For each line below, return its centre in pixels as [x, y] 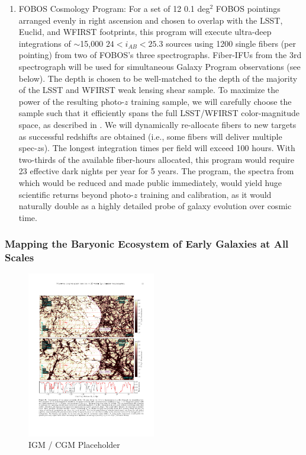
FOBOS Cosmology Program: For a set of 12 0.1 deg [114, 8]
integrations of [45, 43]
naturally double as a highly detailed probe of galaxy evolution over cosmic [155, 206]
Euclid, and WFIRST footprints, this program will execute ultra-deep [145, 32]
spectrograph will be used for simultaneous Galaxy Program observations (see [160, 66]
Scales [20, 257]
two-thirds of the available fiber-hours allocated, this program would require [157, 159]
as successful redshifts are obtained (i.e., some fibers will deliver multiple [150, 136]
